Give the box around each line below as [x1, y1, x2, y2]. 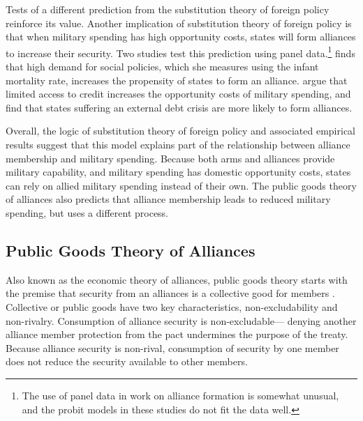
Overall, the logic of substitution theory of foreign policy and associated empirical [6, 123, 356, 138]
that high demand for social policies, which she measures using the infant [6, 59, 319, 74]
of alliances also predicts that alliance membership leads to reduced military [6, 192, 331, 206]
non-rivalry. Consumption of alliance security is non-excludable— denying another [6, 313, 357, 328]
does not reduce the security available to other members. [6, 354, 248, 369]
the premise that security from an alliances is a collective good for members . [6, 286, 335, 300]
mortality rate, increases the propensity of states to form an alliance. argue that [6, 72, 348, 87]
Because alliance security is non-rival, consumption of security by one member [6, 340, 339, 355]
